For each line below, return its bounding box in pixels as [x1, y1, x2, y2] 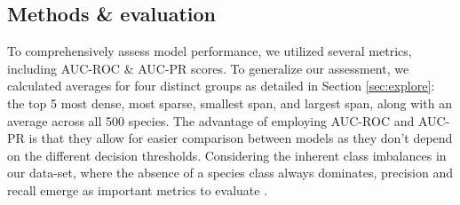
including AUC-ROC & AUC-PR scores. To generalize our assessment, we [7, 59, 409, 77]
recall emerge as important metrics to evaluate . [7, 180, 268, 199]
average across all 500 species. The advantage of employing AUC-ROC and [7, 111, 415, 130]
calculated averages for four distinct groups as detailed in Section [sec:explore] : [7, 76, 435, 95]
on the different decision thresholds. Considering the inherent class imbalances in [7, 146, 447, 164]
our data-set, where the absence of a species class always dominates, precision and [7, 163, 454, 182]
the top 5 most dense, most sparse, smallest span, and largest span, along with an [7, 93, 452, 112]
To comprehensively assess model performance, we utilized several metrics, [7, 42, 412, 60]
